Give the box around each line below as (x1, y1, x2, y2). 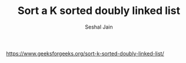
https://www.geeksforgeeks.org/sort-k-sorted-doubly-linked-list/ (6, 50, 164, 57)
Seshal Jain (85, 23, 113, 30)
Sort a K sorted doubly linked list (17, 4, 181, 17)
